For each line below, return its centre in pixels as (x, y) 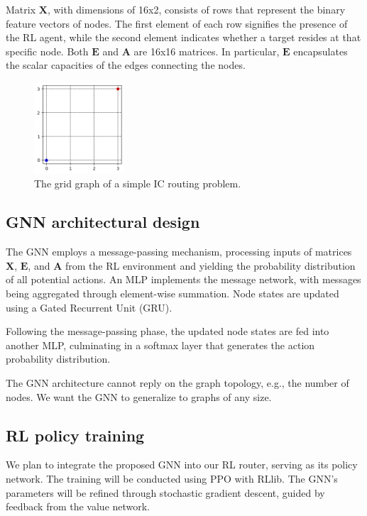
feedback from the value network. (78, 506)
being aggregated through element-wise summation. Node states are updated (172, 293)
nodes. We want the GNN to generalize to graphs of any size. (139, 396)
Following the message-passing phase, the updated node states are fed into (168, 331)
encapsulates (321, 51)
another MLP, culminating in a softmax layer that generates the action (160, 345)
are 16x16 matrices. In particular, (207, 51)
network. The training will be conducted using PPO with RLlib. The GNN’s (172, 478)
